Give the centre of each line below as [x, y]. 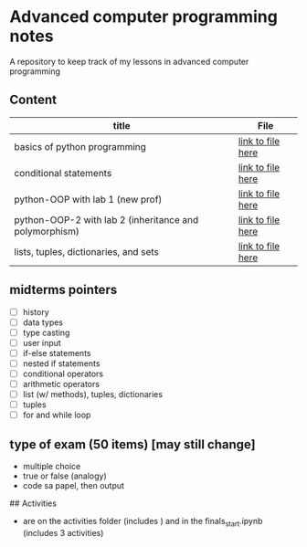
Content [33, 100]
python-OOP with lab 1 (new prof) [88, 199]
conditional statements [63, 173]
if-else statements [57, 352]
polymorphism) [47, 231]
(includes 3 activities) [63, 532]
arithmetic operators [61, 384]
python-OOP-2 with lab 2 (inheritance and [106, 219]
